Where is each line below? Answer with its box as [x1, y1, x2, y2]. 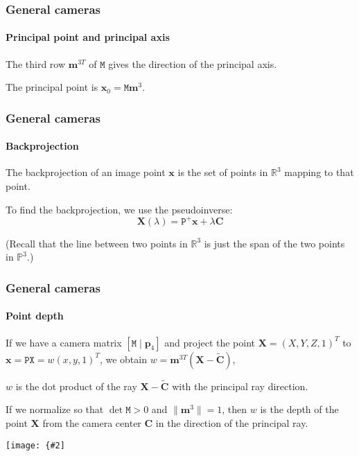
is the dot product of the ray [15, 378, 137, 393]
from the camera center [42, 415, 141, 430]
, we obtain [99, 351, 147, 366]
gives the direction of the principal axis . [108, 56, 277, 71]
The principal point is [6, 80, 98, 94]
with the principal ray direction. [172, 378, 308, 393]
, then [222, 402, 247, 416]
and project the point [164, 335, 256, 349]
